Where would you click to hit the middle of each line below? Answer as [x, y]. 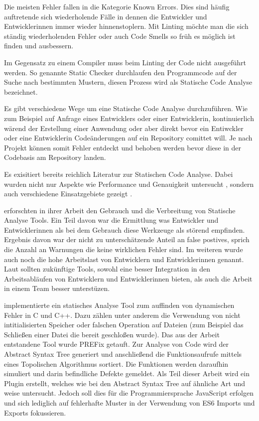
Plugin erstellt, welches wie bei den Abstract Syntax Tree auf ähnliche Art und [125, 383]
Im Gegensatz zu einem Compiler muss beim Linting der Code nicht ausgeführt [125, 62]
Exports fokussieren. [35, 412]
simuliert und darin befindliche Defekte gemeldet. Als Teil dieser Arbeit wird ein [127, 373]
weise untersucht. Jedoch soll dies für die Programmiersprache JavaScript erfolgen [129, 393]
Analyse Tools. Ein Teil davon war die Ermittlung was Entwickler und [111, 220]
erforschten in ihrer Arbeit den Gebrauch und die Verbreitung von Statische [120, 210]
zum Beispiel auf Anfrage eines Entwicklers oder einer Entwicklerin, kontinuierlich [129, 118]
